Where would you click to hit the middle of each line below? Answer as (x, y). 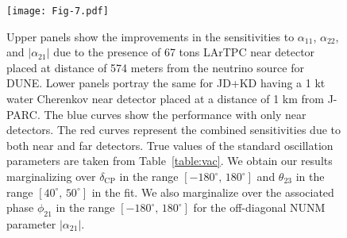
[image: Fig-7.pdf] (58, 11)
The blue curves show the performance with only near (175, 114)
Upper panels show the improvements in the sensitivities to (150, 36)
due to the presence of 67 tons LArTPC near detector (184, 52)
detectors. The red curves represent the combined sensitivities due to (173, 130)
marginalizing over (51, 176)
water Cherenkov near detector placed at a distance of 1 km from (166, 99)
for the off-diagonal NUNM (259, 207)
